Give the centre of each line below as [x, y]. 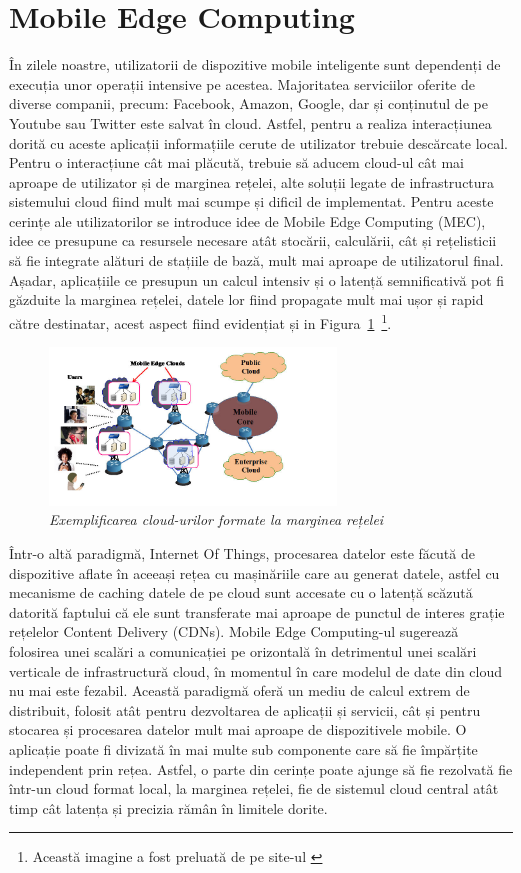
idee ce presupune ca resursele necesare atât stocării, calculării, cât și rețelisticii [253, 240]
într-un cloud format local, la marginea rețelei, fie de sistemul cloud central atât [254, 788]
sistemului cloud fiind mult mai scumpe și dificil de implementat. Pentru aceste [251, 201]
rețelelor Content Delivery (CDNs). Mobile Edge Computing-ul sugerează [234, 631]
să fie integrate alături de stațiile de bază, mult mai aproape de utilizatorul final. [256, 260]
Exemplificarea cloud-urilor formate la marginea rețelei [216, 519]
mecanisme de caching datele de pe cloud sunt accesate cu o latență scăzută [241, 592]
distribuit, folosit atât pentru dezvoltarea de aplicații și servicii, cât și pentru [245, 709]
